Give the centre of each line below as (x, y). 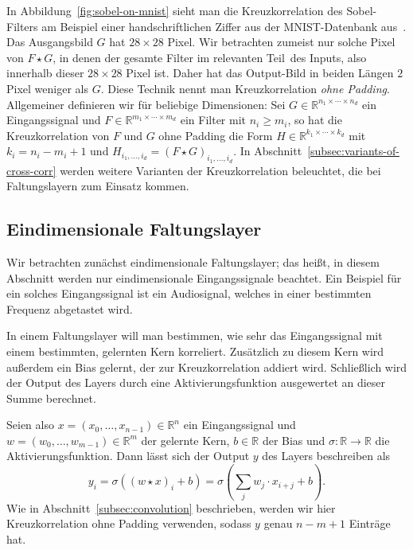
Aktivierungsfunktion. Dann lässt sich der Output (128, 456)
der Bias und (294, 440)
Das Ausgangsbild (50, 42)
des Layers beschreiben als (326, 456)
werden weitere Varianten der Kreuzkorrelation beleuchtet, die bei (220, 170)
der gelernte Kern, (185, 440)
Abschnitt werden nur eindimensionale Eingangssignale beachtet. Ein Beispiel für (204, 277)
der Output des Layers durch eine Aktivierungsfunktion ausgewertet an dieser (196, 382)
